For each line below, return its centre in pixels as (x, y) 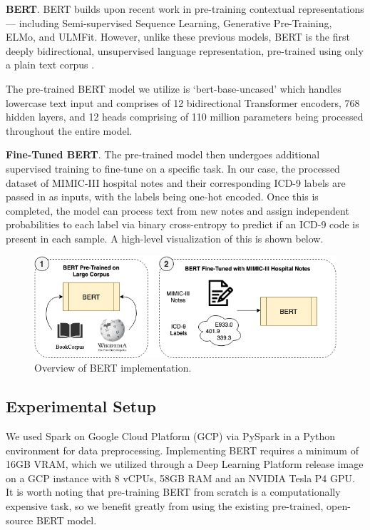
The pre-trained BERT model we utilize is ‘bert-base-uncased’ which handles (174, 88)
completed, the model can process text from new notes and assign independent (178, 210)
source (20, 520)
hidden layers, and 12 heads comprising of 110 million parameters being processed (185, 117)
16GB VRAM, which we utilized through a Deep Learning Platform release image (185, 464)
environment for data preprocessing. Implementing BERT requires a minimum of (182, 450)
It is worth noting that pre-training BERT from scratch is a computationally (173, 492)
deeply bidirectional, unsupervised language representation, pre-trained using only (185, 50)
